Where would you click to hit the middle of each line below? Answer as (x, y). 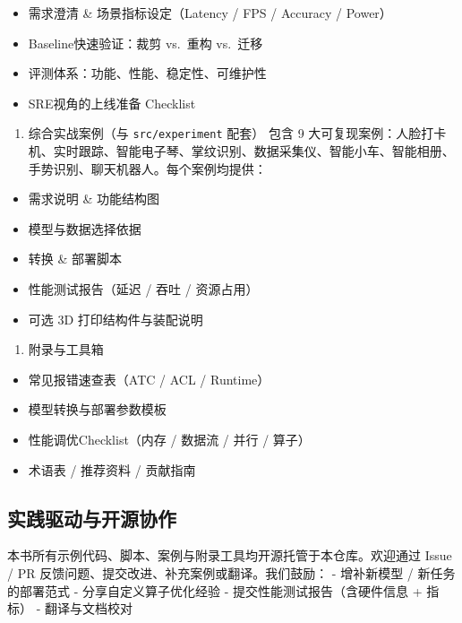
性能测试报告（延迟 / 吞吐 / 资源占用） (143, 289)
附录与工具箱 (66, 349)
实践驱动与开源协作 (92, 518)
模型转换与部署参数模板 (97, 409)
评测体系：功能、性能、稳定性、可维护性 (147, 73)
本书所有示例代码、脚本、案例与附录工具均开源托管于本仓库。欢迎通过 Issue (230, 555)
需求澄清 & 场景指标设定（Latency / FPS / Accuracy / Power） (210, 13)
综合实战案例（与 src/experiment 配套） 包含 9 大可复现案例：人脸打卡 (237, 133)
